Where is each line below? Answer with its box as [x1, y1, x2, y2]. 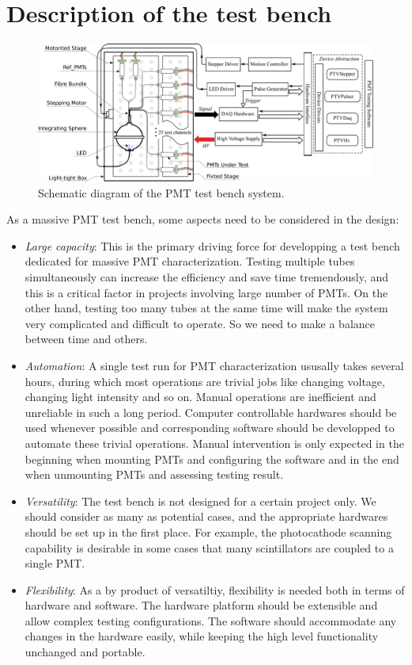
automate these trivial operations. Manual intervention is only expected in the [25, 434, 404, 451]
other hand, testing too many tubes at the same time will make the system [25, 300, 388, 316]
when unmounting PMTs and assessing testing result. [25, 466, 284, 483]
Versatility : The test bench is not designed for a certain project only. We [25, 492, 376, 509]
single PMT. [25, 555, 85, 571]
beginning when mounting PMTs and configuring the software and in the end [25, 450, 399, 467]
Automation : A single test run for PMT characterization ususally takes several [25, 357, 404, 373]
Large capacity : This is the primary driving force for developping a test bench [25, 237, 400, 254]
